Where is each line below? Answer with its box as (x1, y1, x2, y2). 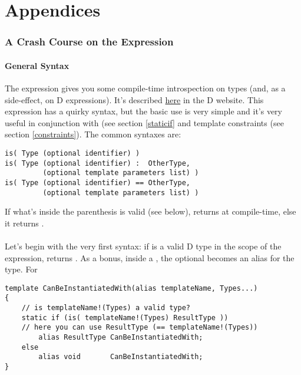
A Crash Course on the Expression (5, 34, 174, 49)
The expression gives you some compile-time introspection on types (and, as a (5, 82, 286, 94)
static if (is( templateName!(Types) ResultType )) (21, 313, 229, 322)
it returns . (5, 216, 44, 229)
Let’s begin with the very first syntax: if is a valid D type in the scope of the (5, 240, 282, 252)
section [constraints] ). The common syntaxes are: (5, 128, 181, 140)
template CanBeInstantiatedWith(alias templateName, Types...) (5, 284, 258, 292)
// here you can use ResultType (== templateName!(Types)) (21, 323, 258, 332)
